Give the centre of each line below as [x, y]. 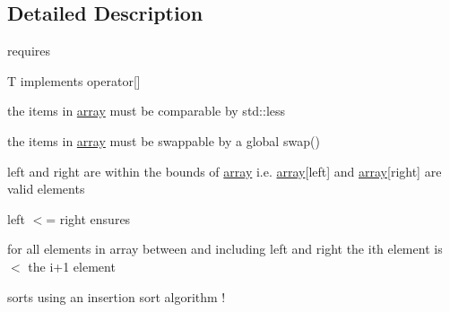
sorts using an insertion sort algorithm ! [117, 296]
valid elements [46, 189]
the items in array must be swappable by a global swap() [164, 140]
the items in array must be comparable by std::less [147, 111]
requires [29, 51]
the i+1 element [72, 266]
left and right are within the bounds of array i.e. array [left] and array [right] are [225, 171]
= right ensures [88, 218]
